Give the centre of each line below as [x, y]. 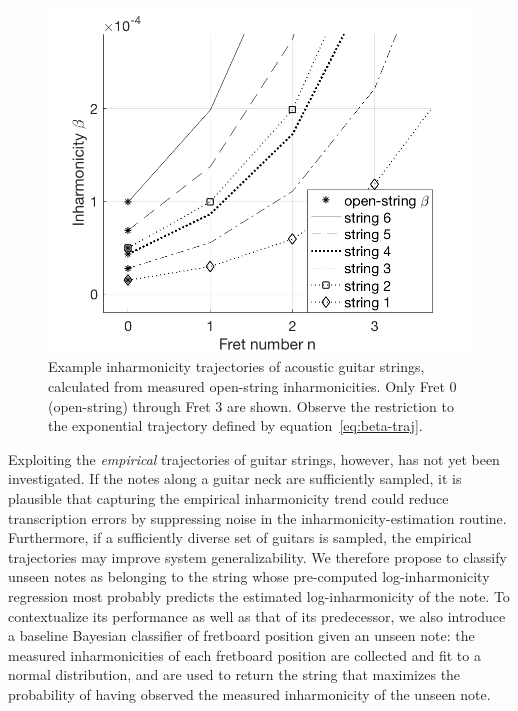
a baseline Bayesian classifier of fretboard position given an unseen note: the [241, 635]
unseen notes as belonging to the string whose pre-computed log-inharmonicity [249, 576]
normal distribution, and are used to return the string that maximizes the [234, 674]
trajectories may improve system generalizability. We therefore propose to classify [257, 556]
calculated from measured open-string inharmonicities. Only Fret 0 [252, 386]
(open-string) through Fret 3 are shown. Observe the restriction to [251, 405]
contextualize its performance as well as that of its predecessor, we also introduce [257, 615]
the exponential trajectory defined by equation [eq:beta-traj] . [235, 425]
